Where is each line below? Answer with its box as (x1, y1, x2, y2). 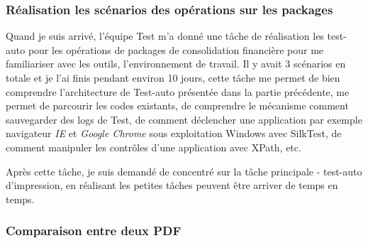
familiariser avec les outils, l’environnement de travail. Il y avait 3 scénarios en (6, 56, 346, 71)
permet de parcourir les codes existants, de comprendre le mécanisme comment (6, 98, 349, 113)
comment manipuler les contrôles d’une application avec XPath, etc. (6, 139, 301, 154)
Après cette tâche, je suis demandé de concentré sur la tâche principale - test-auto (6, 163, 362, 178)
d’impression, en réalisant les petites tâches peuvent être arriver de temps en (6, 178, 338, 193)
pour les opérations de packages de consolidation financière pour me (28, 42, 324, 57)
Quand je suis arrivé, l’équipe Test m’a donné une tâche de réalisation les (6, 28, 324, 43)
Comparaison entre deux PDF (6, 222, 182, 239)
